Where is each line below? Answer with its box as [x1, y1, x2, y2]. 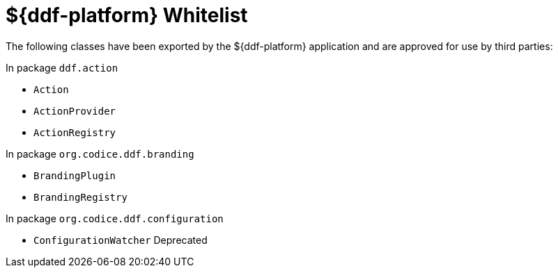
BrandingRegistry [33, 191, 127, 203]
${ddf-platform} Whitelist [6, 3, 248, 27]
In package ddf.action [6, 61, 118, 74]
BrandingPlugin [33, 169, 116, 181]
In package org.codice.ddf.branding [6, 147, 194, 160]
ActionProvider [33, 105, 116, 117]
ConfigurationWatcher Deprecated [33, 233, 208, 246]
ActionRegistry [33, 126, 116, 138]
